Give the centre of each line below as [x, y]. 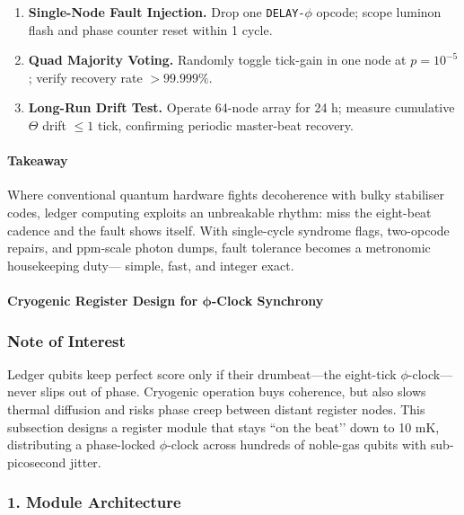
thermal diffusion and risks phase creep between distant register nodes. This [216, 408]
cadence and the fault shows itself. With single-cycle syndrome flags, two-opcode [228, 230]
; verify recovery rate [85, 77]
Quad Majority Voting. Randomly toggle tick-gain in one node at [217, 60]
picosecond [37, 462]
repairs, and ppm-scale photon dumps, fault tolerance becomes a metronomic [219, 248]
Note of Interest [66, 340]
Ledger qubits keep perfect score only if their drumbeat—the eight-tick [202, 373]
